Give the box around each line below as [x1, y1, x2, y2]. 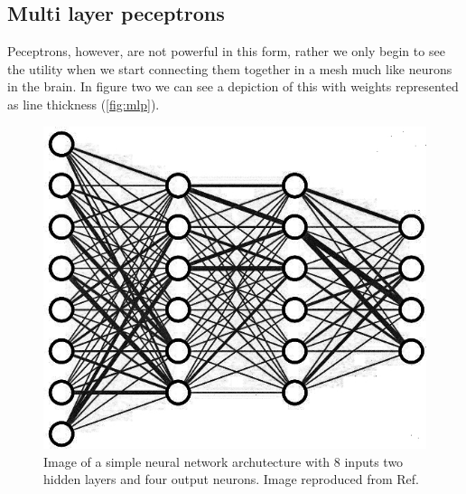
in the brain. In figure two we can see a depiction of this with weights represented [7, 77, 459, 96]
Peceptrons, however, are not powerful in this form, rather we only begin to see [7, 42, 445, 61]
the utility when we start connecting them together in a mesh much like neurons [7, 59, 452, 78]
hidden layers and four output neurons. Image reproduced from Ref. [43, 470, 419, 489]
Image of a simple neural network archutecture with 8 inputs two [43, 451, 404, 470]
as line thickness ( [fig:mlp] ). [7, 94, 160, 113]
